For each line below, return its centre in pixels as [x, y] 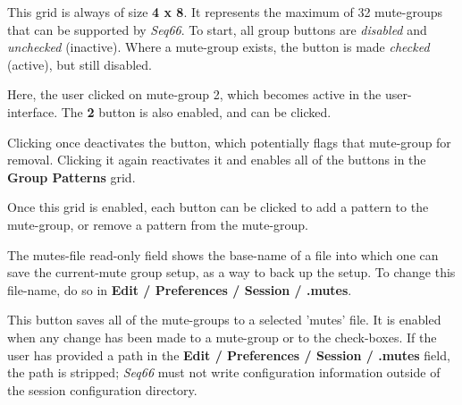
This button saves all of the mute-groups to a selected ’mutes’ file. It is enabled [224, 320]
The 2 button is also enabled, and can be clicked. [196, 111]
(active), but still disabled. [80, 64]
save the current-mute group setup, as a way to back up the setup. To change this [231, 272]
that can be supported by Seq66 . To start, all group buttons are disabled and [217, 29]
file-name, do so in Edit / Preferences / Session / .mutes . [180, 289]
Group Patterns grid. [71, 177]
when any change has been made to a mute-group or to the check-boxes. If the [222, 337]
